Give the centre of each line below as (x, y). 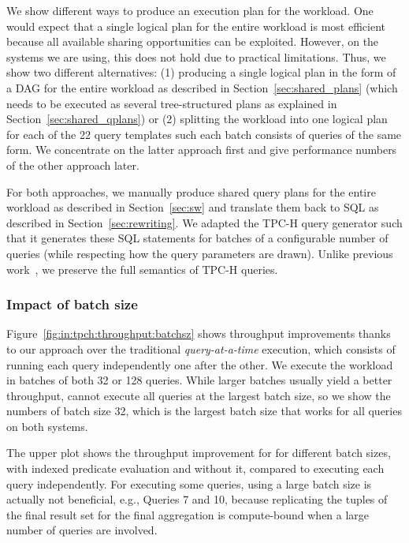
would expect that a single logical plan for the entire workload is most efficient (196, 26)
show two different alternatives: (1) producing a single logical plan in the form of (201, 72)
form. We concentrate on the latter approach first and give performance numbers (202, 150)
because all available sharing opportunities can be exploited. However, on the (193, 41)
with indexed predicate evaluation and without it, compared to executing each (195, 468)
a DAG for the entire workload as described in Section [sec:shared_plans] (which (202, 87)
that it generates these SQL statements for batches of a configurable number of (197, 238)
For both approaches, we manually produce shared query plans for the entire (191, 191)
